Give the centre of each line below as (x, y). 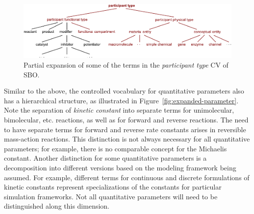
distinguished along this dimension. (57, 206)
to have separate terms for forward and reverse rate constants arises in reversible (125, 129)
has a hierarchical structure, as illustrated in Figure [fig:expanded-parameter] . (121, 100)
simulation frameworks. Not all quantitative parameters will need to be (111, 196)
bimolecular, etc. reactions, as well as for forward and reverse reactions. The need (126, 120)
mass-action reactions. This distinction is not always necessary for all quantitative (127, 139)
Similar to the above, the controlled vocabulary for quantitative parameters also (124, 91)
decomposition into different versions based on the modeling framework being (120, 167)
